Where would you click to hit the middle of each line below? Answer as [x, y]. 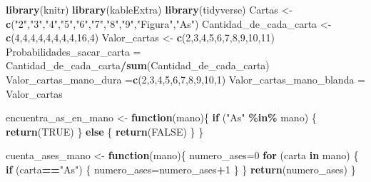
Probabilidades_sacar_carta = [73, 51]
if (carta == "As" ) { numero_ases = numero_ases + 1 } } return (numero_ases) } [181, 169]
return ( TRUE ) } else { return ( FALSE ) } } [105, 131]
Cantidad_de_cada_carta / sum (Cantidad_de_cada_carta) [138, 65]
